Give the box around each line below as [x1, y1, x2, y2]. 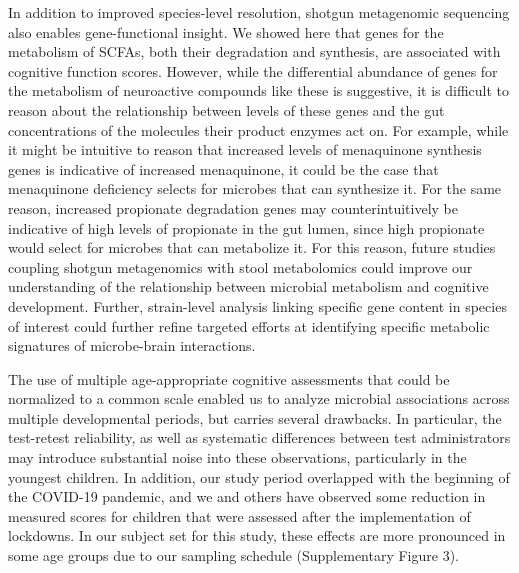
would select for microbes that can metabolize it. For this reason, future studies [8, 237, 496, 258]
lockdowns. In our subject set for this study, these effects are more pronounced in [8, 525, 506, 546]
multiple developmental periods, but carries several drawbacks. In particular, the [8, 407, 502, 428]
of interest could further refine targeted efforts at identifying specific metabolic [8, 315, 490, 336]
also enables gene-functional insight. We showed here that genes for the [8, 21, 444, 42]
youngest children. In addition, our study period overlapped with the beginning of [8, 466, 510, 487]
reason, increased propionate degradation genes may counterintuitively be [8, 197, 459, 218]
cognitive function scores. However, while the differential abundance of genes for [8, 60, 498, 81]
